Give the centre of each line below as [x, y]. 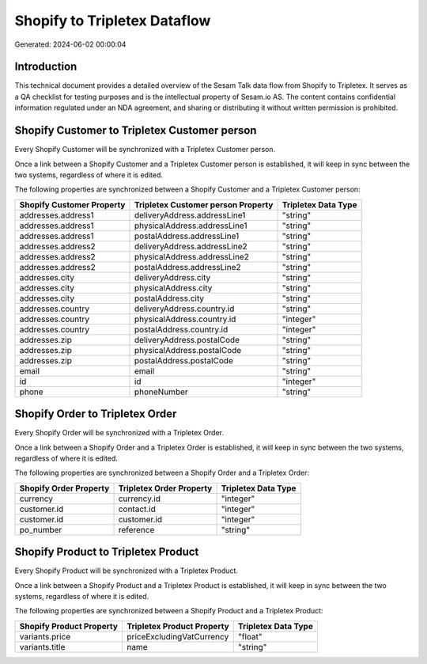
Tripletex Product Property [178, 626]
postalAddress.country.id [181, 329]
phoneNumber [161, 392]
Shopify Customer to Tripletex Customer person [136, 131]
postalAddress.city [169, 298]
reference [136, 529]
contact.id [137, 509]
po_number [41, 529]
